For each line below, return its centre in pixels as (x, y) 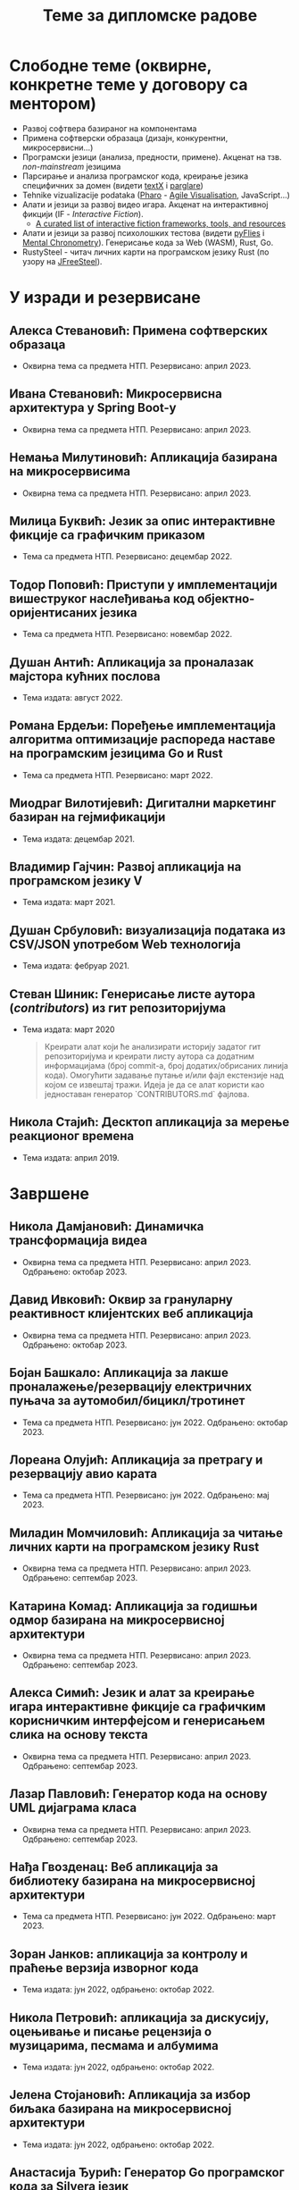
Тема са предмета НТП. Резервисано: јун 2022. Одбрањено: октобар (155, 1422)
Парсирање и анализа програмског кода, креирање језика (135, 176)
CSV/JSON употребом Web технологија (125, 944)
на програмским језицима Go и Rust (116, 754)
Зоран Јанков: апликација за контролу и (129, 1954)
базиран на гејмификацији (87, 817)
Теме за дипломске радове (150, 16)
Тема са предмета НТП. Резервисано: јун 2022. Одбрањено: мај (145, 1495)
